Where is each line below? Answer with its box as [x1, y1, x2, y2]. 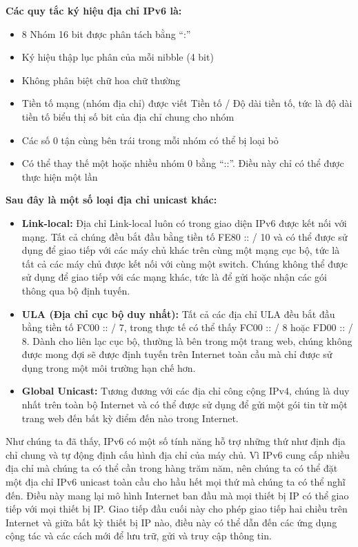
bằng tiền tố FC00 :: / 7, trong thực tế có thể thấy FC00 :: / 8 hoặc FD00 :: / [21, 320, 353, 335]
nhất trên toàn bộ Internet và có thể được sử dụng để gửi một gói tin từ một [21, 397, 348, 412]
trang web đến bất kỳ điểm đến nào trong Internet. [21, 410, 239, 425]
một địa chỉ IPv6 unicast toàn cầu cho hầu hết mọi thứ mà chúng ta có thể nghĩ [6, 475, 346, 489]
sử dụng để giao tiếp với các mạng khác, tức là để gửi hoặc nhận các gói [21, 270, 328, 284]
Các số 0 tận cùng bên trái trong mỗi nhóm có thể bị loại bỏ [21, 132, 279, 147]
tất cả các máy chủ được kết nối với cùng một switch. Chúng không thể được [21, 256, 348, 270]
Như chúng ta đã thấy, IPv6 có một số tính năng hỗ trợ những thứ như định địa [6, 434, 346, 448]
